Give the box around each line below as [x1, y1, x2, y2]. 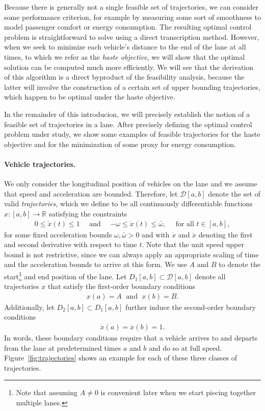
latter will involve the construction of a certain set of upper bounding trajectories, [4, 81, 260, 92]
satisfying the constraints [48, 208, 127, 219]
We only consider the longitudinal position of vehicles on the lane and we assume [4, 178, 257, 189]
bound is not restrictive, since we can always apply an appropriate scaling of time [4, 249, 259, 259]
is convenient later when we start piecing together [100, 387, 256, 398]
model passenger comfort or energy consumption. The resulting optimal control [4, 21, 252, 32]
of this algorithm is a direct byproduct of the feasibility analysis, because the [4, 71, 245, 82]
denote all [195, 271, 226, 281]
